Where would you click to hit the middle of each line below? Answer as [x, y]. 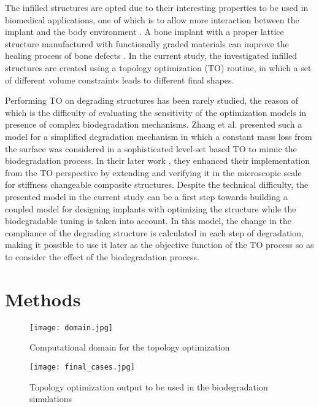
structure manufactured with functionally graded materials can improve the [147, 43]
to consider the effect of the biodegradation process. [102, 256]
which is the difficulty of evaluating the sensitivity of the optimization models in [156, 112]
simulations [51, 399]
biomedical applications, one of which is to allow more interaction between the [152, 19]
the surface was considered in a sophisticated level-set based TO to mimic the [151, 148]
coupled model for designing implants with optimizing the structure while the [151, 208]
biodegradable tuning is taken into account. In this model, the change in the [148, 221]
